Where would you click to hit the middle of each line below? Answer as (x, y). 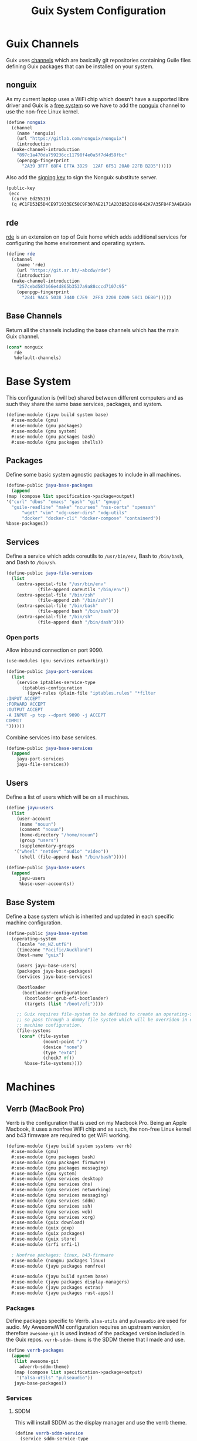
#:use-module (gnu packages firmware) (59, 1162)
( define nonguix (26, 122)
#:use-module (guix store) (44, 1239)
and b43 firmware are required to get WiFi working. (68, 1135)
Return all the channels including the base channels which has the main (92, 330)
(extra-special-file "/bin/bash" (57, 606)
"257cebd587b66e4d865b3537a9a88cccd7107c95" (72, 287)
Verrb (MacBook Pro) (45, 1109)
